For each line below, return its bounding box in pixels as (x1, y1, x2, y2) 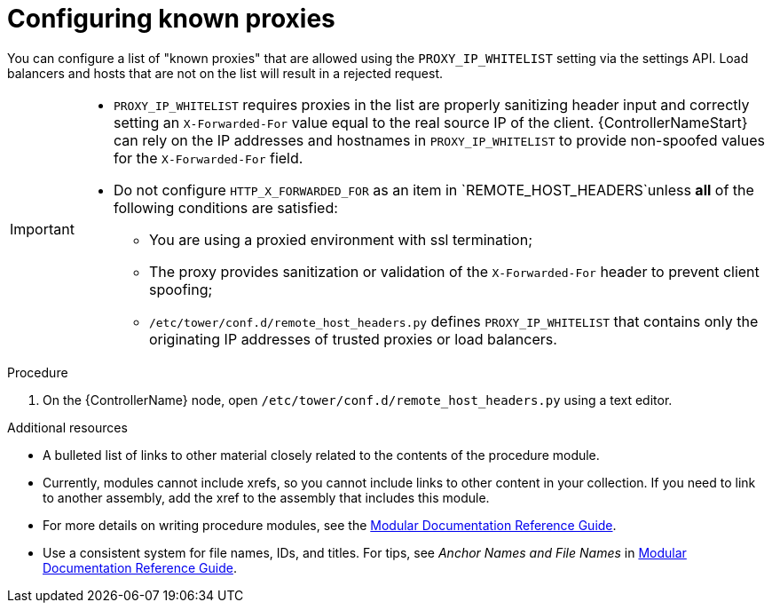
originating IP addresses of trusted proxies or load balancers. (148, 329, 557, 348)
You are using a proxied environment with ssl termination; (148, 230, 532, 249)
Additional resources (7, 419, 128, 435)
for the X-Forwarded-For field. (113, 148, 303, 167)
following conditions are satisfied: (113, 198, 338, 217)
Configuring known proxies (7, 4, 335, 34)
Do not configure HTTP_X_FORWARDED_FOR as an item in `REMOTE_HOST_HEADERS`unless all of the (113, 180, 754, 199)
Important (10, 219, 75, 238)
